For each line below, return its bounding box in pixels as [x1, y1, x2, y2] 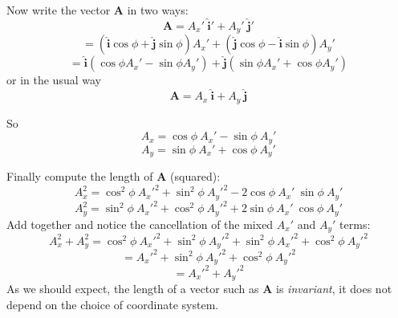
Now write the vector [6, 2, 111, 18]
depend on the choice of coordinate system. [6, 296, 219, 312]
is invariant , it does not [276, 280, 392, 297]
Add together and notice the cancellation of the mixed [6, 215, 274, 232]
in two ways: [127, 2, 189, 18]
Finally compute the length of [6, 168, 153, 185]
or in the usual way [6, 71, 101, 88]
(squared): [170, 168, 221, 185]
